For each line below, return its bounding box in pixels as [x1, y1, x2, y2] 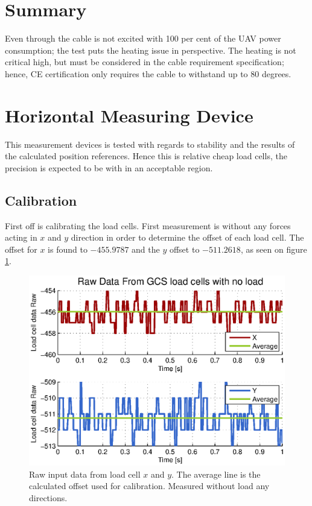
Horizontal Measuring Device [5, 103, 253, 127]
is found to [48, 242, 88, 255]
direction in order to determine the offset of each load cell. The [71, 231, 304, 244]
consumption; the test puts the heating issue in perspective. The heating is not [5, 43, 296, 56]
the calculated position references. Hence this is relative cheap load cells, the [5, 150, 287, 162]
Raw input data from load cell [29, 467, 141, 480]
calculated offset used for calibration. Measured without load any [29, 479, 270, 492]
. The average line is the [171, 467, 261, 480]
